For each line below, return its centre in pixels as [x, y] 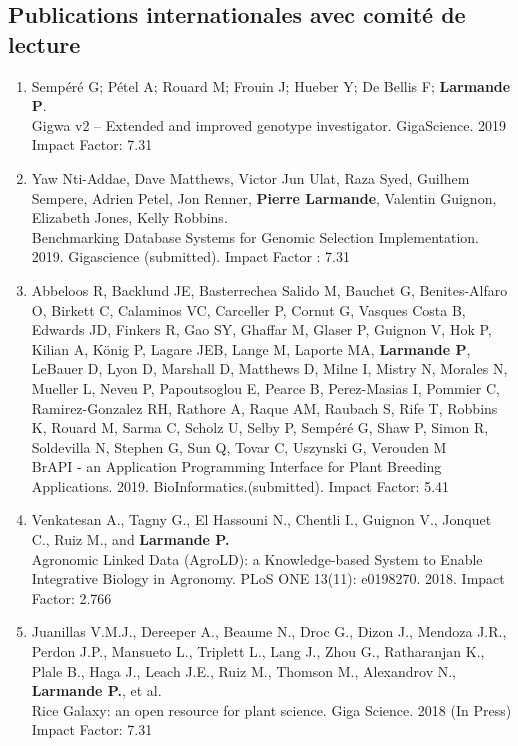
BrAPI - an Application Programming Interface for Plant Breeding [236, 466]
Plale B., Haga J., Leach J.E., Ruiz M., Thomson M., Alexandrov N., [244, 670]
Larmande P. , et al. [96, 690]
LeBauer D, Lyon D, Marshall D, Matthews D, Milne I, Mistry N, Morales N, [269, 368]
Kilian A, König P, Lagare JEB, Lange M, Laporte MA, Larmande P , [251, 348]
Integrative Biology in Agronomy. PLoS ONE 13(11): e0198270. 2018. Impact [268, 578]
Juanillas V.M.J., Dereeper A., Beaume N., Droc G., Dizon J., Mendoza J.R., [269, 631]
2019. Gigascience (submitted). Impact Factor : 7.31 [190, 256]
